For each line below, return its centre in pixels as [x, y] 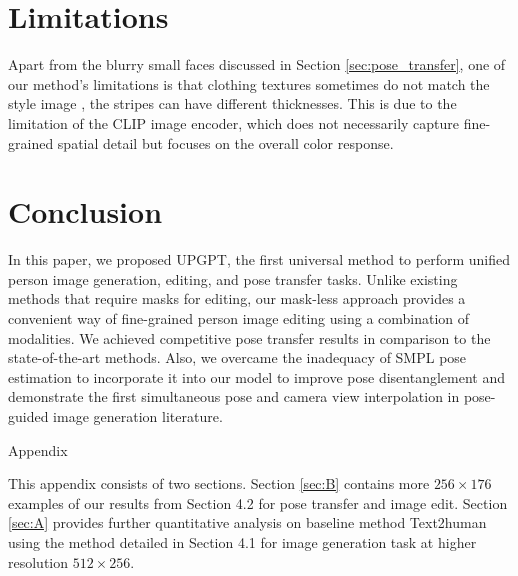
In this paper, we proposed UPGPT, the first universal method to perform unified [259, 259]
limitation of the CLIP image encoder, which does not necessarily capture [234, 122]
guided [28, 415]
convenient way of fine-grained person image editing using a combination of [239, 318]
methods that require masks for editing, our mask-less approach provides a [237, 298]
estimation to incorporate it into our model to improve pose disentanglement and [256, 376]
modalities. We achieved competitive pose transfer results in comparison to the [249, 337]
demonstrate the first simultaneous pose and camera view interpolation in [234, 396]
